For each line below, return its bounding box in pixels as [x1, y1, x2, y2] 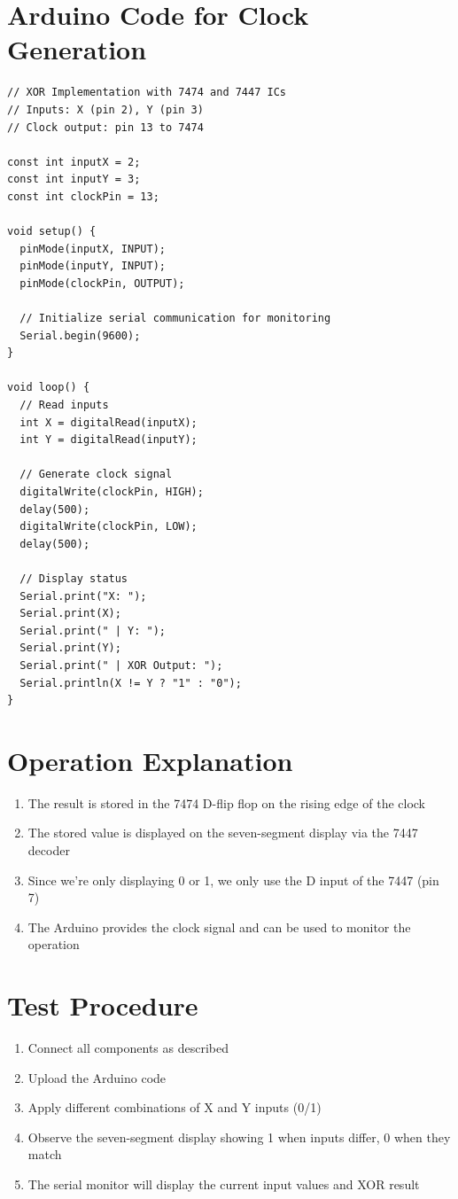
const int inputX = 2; [7, 155, 141, 168]
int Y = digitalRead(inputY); [19, 433, 198, 447]
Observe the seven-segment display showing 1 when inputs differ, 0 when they [27, 1127, 451, 1146]
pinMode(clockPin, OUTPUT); [19, 276, 185, 290]
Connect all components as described [27, 1039, 229, 1057]
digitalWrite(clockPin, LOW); [19, 520, 198, 533]
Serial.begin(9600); [19, 329, 141, 342]
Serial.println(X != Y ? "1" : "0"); [19, 676, 242, 689]
